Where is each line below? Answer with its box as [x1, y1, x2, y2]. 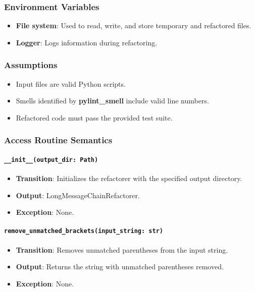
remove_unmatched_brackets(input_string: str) [4, 227, 163, 235]
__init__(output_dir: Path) [4, 156, 98, 163]
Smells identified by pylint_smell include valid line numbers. [16, 95, 209, 106]
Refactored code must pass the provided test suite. [16, 112, 173, 123]
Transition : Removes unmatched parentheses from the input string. [16, 244, 228, 255]
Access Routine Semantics [4, 134, 113, 146]
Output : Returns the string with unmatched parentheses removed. [16, 261, 224, 272]
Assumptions [4, 59, 58, 71]
